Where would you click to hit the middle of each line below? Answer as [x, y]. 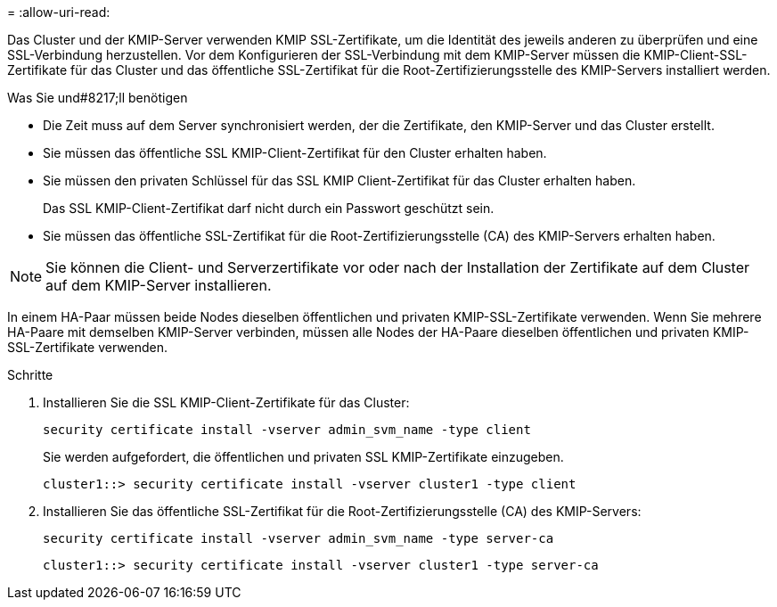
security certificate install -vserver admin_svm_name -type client [287, 430]
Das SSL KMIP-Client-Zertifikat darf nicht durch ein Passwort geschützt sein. [269, 208]
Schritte [30, 375]
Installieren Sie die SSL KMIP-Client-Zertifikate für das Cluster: [226, 402]
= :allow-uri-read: [59, 12]
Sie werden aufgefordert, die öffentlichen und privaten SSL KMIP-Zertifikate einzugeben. [303, 457]
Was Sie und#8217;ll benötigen [98, 98]
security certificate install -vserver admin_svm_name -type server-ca [299, 538]
